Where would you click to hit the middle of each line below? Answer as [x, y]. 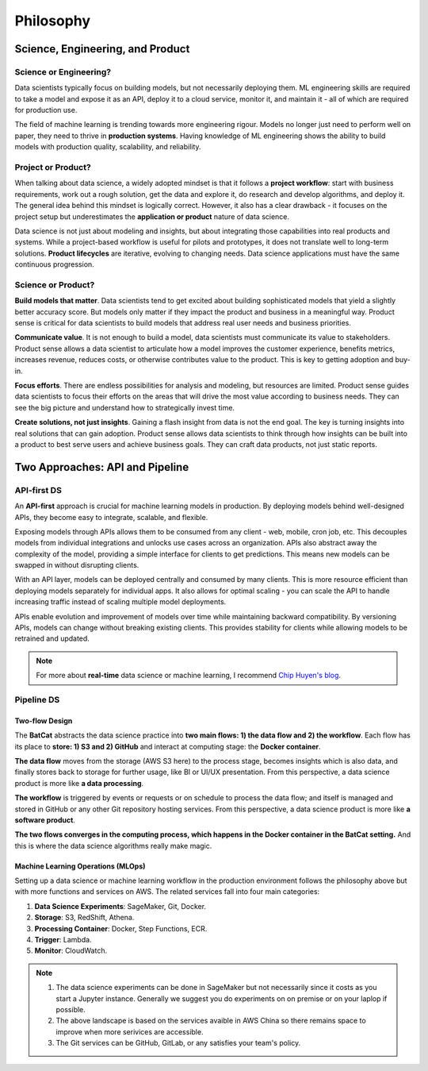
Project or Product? [53, 168]
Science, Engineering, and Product [102, 49]
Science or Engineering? [63, 71]
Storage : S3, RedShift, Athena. [84, 918]
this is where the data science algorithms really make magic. [113, 846]
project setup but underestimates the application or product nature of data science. [152, 216]
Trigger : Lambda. [63, 940]
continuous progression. [54, 264]
